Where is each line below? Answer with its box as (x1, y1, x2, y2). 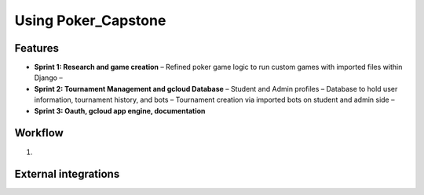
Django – (34, 73, 63, 82)
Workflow (14, 126, 64, 140)
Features (14, 42, 59, 55)
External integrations (14, 168, 120, 181)
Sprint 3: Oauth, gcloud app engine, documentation (34, 106, 206, 115)
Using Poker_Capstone (14, 12, 166, 29)
